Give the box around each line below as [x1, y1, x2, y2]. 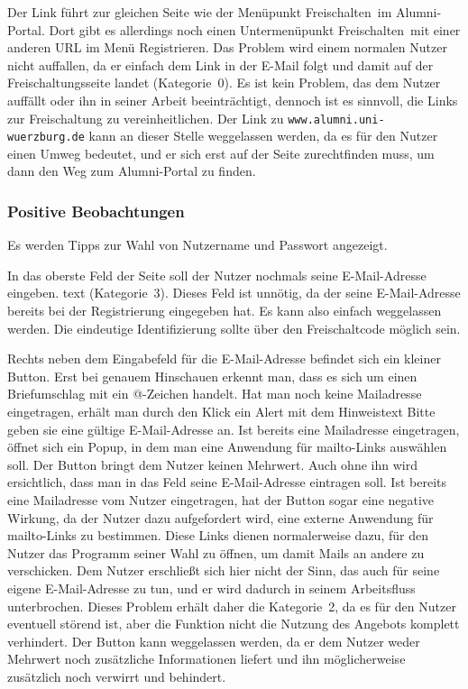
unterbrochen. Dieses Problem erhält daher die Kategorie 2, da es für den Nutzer [7, 596, 456, 615]
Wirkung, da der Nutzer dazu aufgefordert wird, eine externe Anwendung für [7, 508, 434, 527]
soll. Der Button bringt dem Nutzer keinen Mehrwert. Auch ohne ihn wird [7, 455, 418, 473]
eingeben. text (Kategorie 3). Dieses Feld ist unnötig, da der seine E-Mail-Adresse [7, 283, 461, 302]
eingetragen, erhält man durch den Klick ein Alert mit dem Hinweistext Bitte [7, 402, 436, 421]
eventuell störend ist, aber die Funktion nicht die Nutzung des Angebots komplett [7, 614, 460, 633]
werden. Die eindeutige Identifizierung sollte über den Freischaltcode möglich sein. [7, 318, 461, 337]
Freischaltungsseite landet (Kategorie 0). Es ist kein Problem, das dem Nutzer [7, 73, 441, 92]
